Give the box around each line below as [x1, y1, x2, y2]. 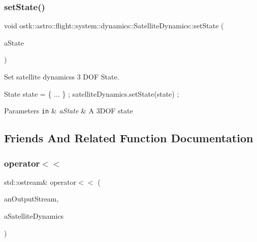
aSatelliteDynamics [4, 211, 63, 221]
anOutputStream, [4, 193, 59, 204]
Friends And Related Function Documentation [4, 130, 253, 146]
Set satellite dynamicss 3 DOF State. [4, 71, 119, 82]
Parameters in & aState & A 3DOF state [4, 105, 133, 116]
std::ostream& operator [4, 176, 77, 187]
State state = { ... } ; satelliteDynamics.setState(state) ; [4, 88, 179, 99]
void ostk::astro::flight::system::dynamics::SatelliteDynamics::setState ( [4, 20, 224, 31]
